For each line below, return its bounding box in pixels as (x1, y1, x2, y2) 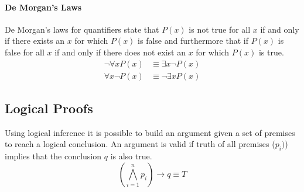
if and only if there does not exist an (54, 46, 186, 58)
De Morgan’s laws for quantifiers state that (5, 23, 159, 35)
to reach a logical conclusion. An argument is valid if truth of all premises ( (5, 138, 275, 150)
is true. (258, 46, 284, 58)
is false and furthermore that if (138, 34, 248, 47)
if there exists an (5, 34, 65, 47)
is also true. (110, 150, 152, 162)
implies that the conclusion (5, 150, 102, 162)
